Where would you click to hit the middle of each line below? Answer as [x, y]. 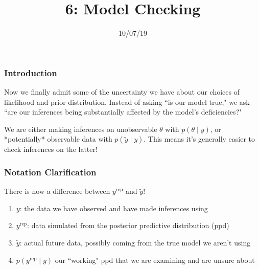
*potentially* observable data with [58, 139]
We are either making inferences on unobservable [81, 129]
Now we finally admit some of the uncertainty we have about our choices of [122, 92]
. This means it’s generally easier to [199, 139]
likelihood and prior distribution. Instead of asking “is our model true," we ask [127, 102]
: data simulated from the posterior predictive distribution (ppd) [128, 225]
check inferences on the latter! [51, 149]
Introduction [31, 72]
